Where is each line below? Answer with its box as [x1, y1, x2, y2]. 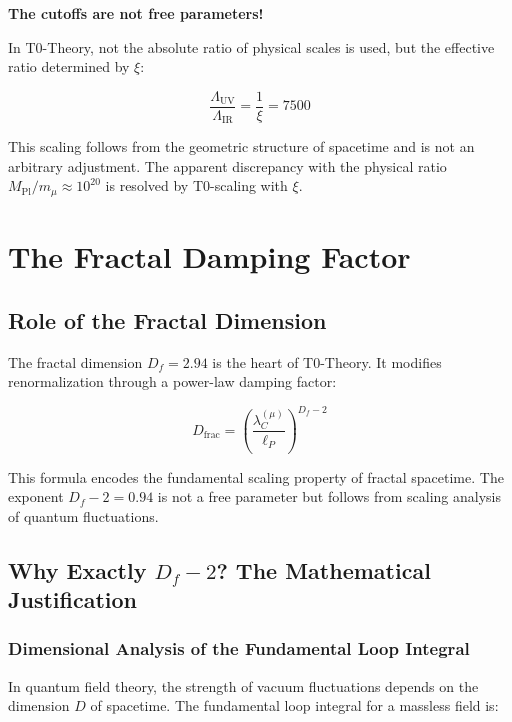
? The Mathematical [216, 554, 431, 585]
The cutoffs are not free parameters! [8, 3, 264, 23]
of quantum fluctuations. [8, 505, 159, 526]
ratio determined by [8, 56, 130, 77]
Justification [8, 584, 137, 615]
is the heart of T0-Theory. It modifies [212, 351, 442, 372]
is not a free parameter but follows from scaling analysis [157, 486, 501, 507]
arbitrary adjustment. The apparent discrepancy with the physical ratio [8, 155, 447, 176]
